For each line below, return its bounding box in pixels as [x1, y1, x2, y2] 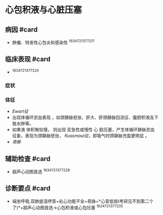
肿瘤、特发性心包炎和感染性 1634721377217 [12, 39, 95, 45]
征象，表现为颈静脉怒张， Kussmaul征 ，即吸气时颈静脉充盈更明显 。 [12, 133, 150, 139]
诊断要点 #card [5, 184, 51, 193]
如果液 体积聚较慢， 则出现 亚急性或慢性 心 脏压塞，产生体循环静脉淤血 [12, 127, 155, 133]
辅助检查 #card [5, 155, 51, 163]
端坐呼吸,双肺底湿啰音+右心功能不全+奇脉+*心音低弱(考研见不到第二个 [12, 198, 154, 204]
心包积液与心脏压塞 [5, 4, 82, 16]
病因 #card [5, 25, 38, 34]
